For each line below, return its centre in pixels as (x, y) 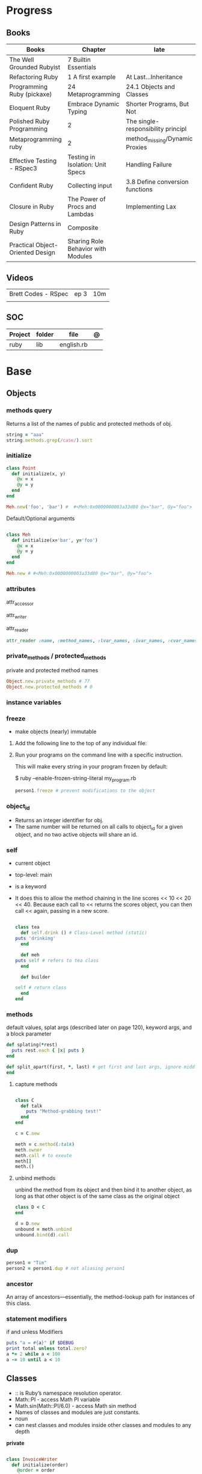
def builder (35, 977)
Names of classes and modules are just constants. (77, 1412)
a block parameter (29, 1034)
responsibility (145, 129)
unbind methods (35, 1178)
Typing (77, 112)
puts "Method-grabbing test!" (64, 1111)
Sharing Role (86, 241)
